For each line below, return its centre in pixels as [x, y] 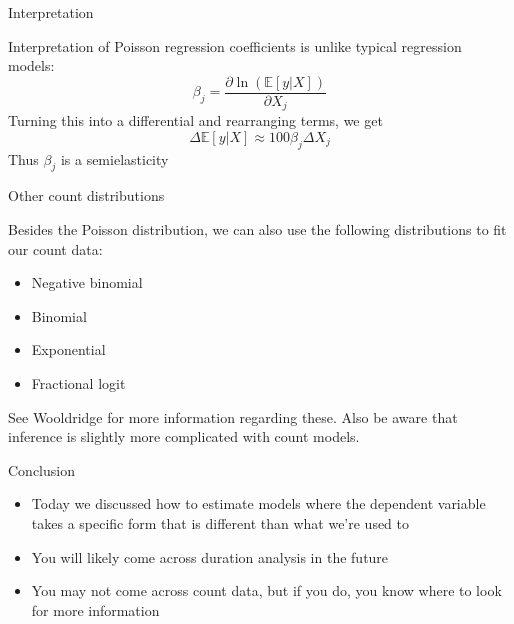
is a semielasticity [114, 158]
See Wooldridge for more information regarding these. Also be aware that [233, 416]
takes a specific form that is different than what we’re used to [220, 523]
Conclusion [41, 469]
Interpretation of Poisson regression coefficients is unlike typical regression [235, 45]
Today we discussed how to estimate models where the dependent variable [258, 503]
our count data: [55, 248]
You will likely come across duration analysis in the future [210, 556]
